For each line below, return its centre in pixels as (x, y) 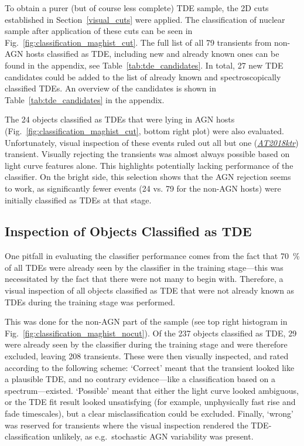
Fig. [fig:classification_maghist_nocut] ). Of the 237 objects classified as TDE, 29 (151, 333)
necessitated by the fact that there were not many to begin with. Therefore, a (144, 279)
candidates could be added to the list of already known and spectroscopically (143, 76)
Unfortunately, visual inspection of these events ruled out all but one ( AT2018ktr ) (152, 142)
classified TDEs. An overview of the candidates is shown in (110, 88)
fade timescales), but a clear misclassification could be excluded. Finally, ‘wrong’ (149, 413)
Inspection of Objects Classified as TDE (128, 231)
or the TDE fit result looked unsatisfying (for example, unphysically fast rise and (150, 402)
